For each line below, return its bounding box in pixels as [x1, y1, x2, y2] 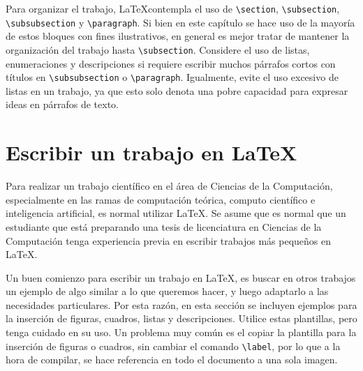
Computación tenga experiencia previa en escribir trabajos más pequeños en [6, 233, 332, 248]
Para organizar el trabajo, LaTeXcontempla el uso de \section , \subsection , [6, 1, 340, 15]
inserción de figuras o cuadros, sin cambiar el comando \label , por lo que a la [6, 338, 341, 353]
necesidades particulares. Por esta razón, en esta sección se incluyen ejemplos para [6, 297, 357, 312]
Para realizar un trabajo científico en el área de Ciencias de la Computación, [6, 179, 333, 193]
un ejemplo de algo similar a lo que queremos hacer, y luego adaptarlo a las [6, 284, 329, 298]
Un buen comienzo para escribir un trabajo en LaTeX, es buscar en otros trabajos [6, 270, 356, 285]
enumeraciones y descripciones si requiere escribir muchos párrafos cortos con [6, 56, 336, 70]
